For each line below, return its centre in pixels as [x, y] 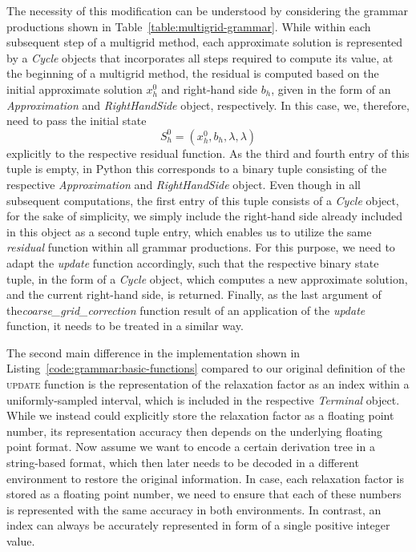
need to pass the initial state [77, 121]
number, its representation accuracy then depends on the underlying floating [195, 431]
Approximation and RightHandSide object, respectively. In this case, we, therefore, [208, 105]
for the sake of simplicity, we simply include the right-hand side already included [204, 216]
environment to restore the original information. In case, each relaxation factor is [205, 478]
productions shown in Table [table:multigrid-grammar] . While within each [189, 26]
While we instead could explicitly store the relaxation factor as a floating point [200, 415]
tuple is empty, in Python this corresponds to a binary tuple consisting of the [197, 169]
